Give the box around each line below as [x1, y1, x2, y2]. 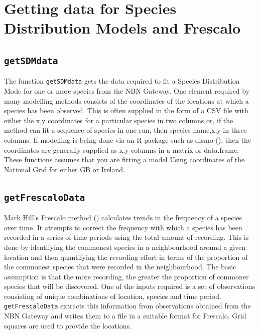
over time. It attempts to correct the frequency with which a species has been [4, 222, 242, 232]
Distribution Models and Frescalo [4, 18, 241, 38]
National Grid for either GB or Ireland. [4, 164, 125, 174]
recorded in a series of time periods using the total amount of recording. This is [4, 232, 249, 242]
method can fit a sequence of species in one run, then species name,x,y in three [4, 125, 247, 135]
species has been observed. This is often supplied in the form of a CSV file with [4, 105, 248, 116]
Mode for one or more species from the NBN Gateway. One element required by [4, 86, 250, 96]
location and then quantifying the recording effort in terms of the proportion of [4, 251, 248, 262]
